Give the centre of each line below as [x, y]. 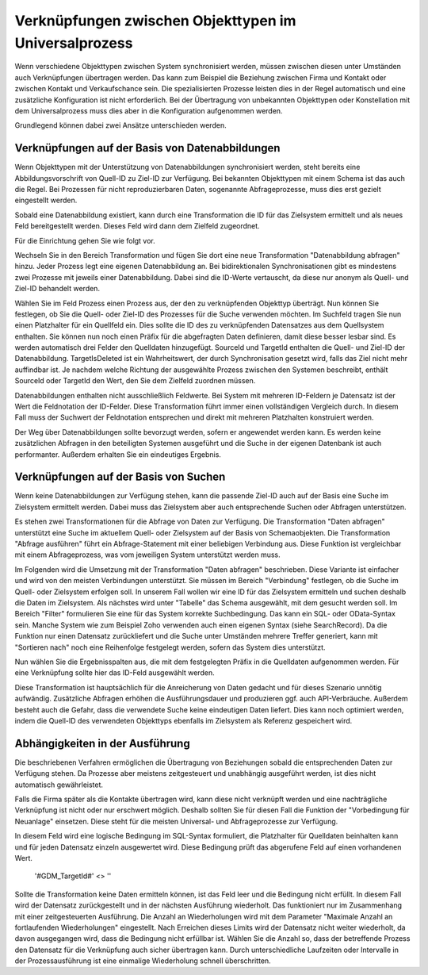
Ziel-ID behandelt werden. [57, 289]
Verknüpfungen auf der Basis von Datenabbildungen [147, 148]
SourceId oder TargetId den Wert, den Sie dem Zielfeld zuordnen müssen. [135, 381]
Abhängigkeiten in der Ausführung [102, 743]
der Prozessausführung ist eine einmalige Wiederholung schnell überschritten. [143, 961]
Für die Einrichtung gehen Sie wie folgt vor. [85, 240]
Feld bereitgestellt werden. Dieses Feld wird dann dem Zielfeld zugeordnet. [138, 226]
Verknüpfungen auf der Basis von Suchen [120, 477]
